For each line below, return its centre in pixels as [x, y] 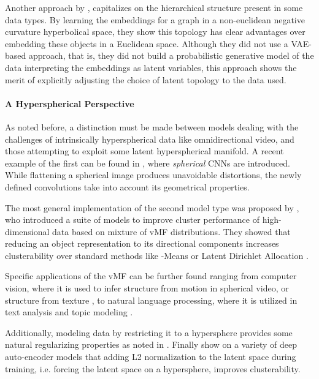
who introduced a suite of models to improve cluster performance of [132, 220]
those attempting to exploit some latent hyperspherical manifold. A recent [144, 151]
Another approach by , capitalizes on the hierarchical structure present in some [154, 7]
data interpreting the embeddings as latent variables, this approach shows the [151, 67]
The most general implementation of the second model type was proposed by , [152, 207]
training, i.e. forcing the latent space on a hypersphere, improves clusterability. [153, 368]
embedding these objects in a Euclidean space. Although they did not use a [147, 43]
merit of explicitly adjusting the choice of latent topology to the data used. [146, 79]
